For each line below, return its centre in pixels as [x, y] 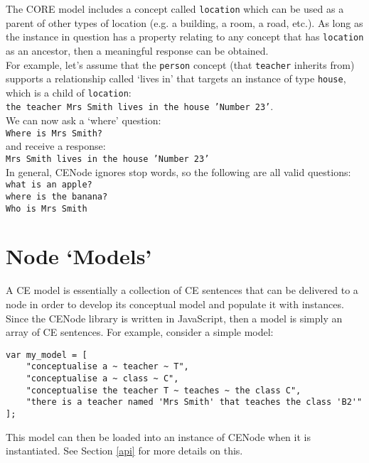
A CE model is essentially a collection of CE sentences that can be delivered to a [182, 290]
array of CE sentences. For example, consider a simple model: [140, 332]
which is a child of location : [69, 92]
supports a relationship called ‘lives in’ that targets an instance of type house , [176, 78]
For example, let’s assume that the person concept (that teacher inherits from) [180, 64]
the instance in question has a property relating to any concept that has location [185, 37]
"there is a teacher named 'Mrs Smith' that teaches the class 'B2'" [194, 402]
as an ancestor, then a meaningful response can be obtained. [137, 50]
